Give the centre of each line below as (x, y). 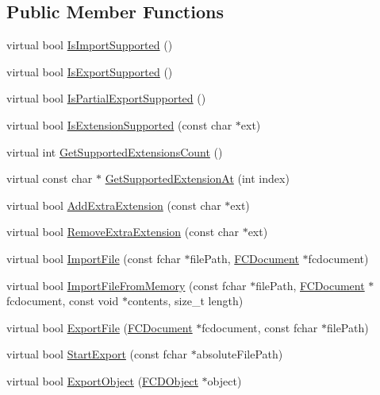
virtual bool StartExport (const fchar (97, 354)
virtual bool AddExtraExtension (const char (114, 205)
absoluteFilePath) (240, 354)
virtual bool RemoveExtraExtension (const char (123, 232)
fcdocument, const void (63, 301)
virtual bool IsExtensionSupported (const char (119, 124)
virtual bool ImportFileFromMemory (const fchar (127, 285)
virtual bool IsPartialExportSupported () (106, 98)
